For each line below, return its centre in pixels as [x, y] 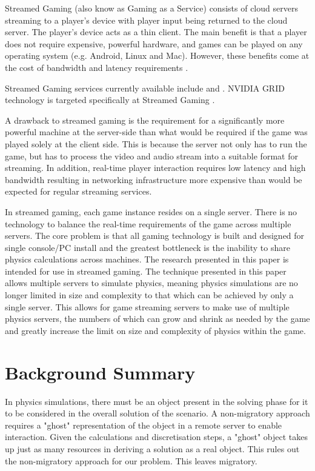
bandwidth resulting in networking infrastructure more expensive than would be [154, 179]
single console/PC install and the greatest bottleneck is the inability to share [148, 247]
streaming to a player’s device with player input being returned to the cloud [146, 20]
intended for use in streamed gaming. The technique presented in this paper [146, 271]
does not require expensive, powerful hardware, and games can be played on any [154, 43]
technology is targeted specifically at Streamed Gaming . [110, 100]
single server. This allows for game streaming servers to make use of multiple [147, 306]
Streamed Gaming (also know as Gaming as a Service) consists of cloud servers [151, 8]
